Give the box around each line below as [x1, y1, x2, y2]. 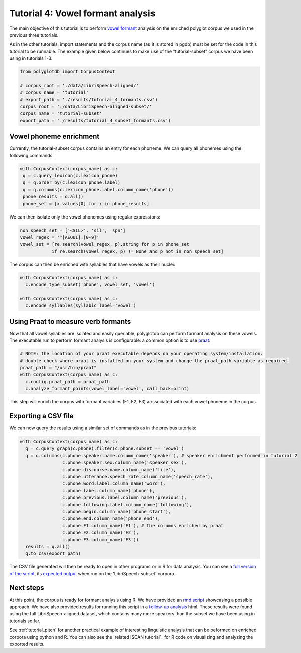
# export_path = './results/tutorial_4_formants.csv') [20, 97, 158, 102]
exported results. [9, 641, 45, 647]
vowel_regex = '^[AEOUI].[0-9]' [20, 235, 100, 240]
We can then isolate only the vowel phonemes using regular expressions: [9, 213, 161, 220]
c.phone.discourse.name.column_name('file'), [62, 467, 176, 472]
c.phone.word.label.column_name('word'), [62, 481, 166, 486]
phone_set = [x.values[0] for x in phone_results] [23, 201, 150, 206]
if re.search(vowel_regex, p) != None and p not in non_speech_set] [51, 248, 224, 254]
